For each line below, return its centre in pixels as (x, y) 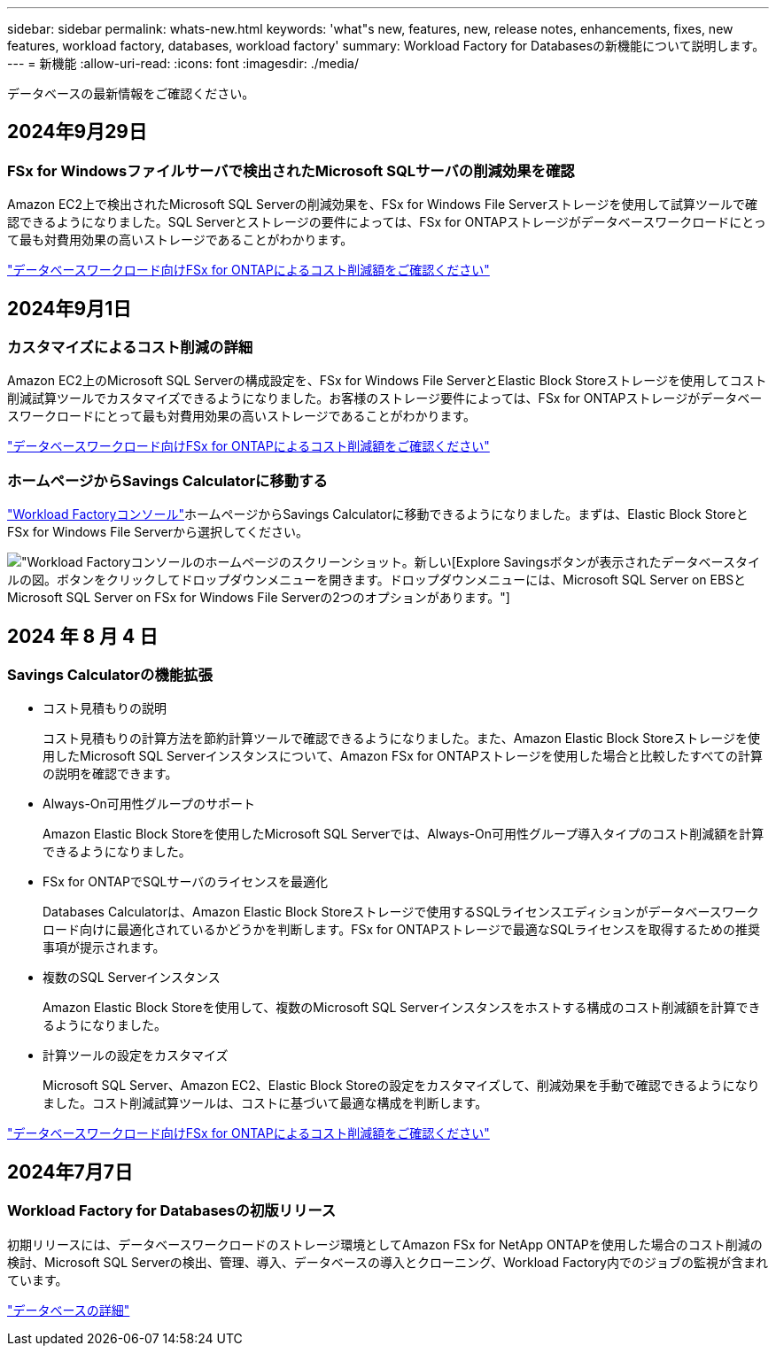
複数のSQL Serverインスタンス (132, 978)
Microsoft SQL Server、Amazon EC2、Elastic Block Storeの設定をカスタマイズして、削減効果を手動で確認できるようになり (401, 1086)
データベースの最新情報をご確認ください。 (131, 93)
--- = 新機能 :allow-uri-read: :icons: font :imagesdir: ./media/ (183, 63)
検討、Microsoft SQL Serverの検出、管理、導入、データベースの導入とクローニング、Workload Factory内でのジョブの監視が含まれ (388, 1262)
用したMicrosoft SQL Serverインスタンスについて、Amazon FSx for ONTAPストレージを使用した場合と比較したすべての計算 (403, 756)
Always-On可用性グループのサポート (149, 804)
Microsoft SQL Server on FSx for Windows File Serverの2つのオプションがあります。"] (259, 598)
